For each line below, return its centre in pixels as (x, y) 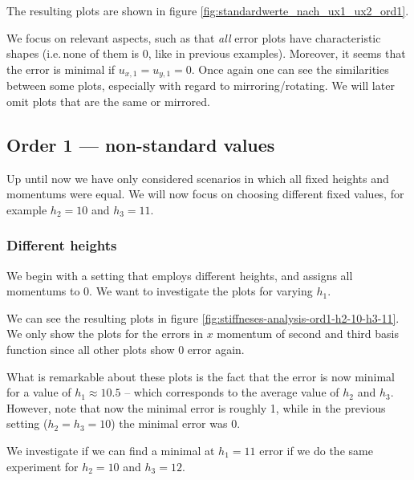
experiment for (43, 466)
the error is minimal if (61, 69)
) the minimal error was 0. (176, 423)
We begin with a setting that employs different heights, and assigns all (180, 275)
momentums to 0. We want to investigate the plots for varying (160, 291)
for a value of (39, 392)
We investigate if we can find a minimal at (111, 450)
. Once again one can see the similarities (290, 69)
